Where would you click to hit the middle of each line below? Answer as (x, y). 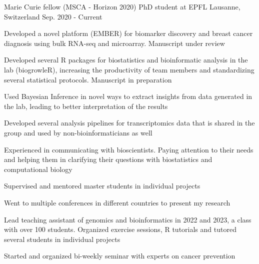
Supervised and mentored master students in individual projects (102, 186)
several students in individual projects (62, 239)
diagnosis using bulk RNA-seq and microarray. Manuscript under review (114, 43)
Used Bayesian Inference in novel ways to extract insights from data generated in (128, 96)
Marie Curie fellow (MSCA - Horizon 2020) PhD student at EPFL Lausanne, (122, 6)
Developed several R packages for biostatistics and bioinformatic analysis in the (126, 60)
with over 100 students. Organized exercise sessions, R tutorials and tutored (120, 229)
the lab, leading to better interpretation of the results (86, 106)
